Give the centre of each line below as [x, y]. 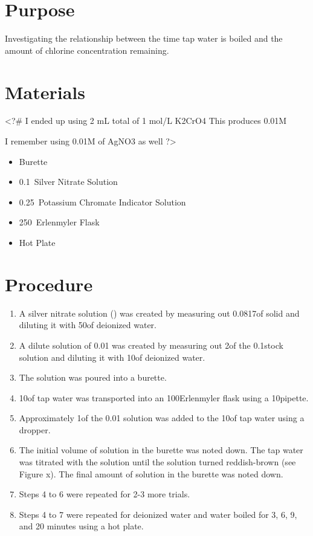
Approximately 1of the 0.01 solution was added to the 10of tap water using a [162, 418]
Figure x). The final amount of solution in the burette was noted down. [151, 473]
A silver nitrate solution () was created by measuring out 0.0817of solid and [159, 313]
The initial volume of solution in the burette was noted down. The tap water [161, 450]
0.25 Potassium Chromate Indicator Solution [102, 202]
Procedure [49, 284]
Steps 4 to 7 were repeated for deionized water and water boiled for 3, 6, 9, [158, 514]
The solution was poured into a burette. [93, 377]
